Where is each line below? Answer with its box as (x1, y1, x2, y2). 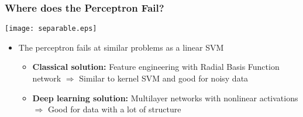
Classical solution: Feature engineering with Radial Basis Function (32, 61, 280, 73)
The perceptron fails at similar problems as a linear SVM (18, 41, 224, 53)
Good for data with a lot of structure (47, 103, 181, 115)
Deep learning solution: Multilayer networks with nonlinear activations (32, 91, 298, 104)
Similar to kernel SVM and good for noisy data (79, 72, 249, 84)
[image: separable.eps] (5, 24, 97, 33)
